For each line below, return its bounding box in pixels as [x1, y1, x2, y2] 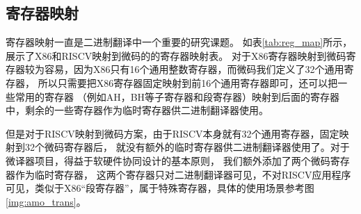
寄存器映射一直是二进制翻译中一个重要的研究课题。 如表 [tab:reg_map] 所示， [6, 35, 353, 49]
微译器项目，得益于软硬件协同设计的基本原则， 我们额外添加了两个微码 [6, 153, 330, 167]
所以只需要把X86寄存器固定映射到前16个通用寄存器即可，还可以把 [38, 75, 338, 90]
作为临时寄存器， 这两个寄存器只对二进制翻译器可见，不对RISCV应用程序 [15, 167, 351, 181]
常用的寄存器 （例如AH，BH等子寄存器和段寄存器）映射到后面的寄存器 [15, 89, 340, 104]
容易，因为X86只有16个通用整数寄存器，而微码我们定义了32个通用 [44, 62, 344, 76]
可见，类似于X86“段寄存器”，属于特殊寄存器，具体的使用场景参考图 [6, 181, 314, 195]
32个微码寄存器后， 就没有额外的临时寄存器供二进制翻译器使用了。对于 [24, 140, 350, 154]
